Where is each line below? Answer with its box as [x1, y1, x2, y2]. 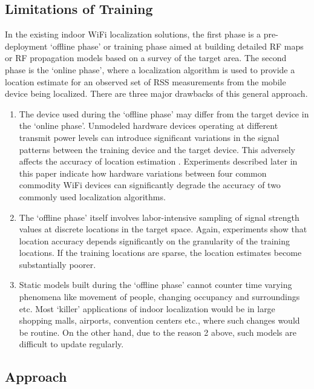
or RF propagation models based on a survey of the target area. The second [5, 51, 287, 64]
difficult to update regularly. [19, 338, 124, 350]
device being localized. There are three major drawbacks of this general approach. [5, 87, 308, 100]
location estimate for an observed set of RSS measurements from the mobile [5, 75, 286, 88]
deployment [5, 39, 48, 52]
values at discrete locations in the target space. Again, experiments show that [19, 223, 307, 235]
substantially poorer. [19, 258, 96, 270]
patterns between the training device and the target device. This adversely [19, 143, 295, 155]
